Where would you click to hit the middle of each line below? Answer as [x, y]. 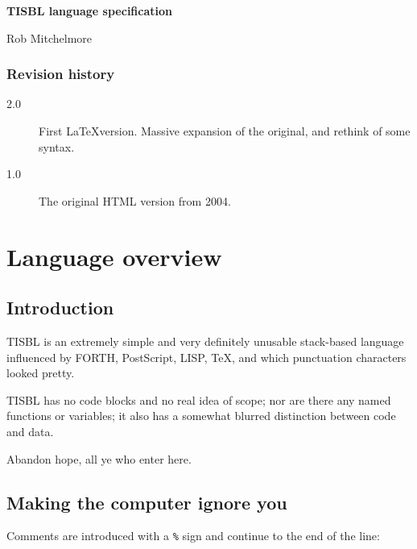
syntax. [57, 146]
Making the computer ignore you [147, 502]
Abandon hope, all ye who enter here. [99, 458]
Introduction [60, 308]
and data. [30, 431]
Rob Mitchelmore [50, 37]
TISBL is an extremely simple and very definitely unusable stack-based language [205, 341]
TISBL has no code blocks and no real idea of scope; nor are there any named [199, 399]
